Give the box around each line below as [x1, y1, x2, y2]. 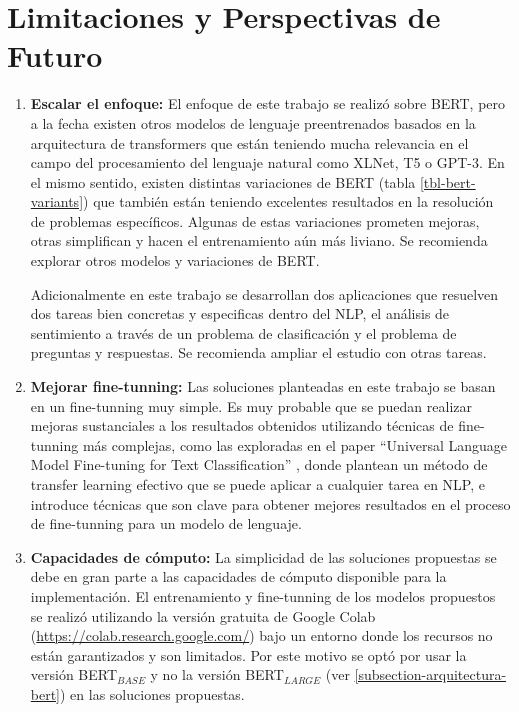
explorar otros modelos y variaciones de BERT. [30, 250, 320, 271]
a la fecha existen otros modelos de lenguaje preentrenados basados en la [30, 112, 476, 133]
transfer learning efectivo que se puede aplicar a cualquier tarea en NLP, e [30, 474, 486, 494]
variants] [30, 191, 84, 212]
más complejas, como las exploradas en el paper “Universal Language [82, 434, 508, 455]
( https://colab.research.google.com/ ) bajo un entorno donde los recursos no [30, 625, 493, 646]
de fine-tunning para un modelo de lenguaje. [30, 513, 302, 534]
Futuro [7, 35, 103, 76]
